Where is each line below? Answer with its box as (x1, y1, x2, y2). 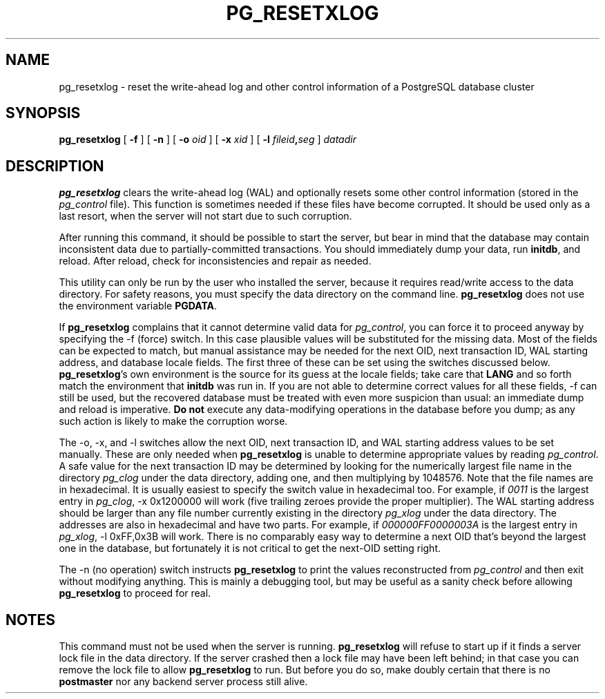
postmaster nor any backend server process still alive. (59, 676, 308, 688)
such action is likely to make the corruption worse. (59, 415, 288, 428)
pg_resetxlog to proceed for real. (59, 587, 211, 600)
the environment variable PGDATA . (59, 300, 218, 312)
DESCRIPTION (6, 157, 104, 175)
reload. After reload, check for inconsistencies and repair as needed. (59, 255, 372, 267)
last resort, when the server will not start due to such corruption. (59, 210, 352, 222)
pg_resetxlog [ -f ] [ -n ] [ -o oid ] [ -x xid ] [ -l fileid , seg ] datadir (59, 133, 356, 146)
